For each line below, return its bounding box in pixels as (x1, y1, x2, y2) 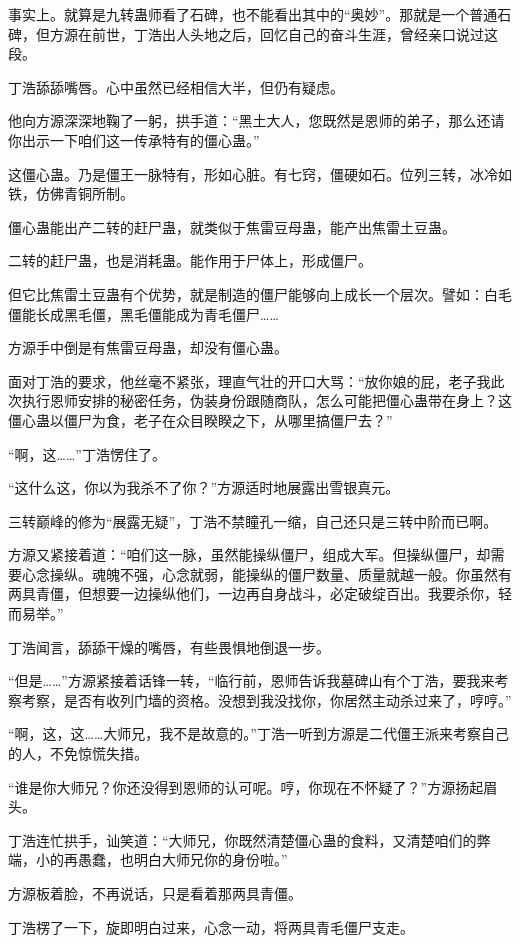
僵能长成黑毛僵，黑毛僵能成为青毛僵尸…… (8, 303, 279, 324)
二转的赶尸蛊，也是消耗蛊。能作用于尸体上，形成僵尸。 (8, 250, 372, 271)
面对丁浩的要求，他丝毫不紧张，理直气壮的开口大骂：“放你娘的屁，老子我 (8, 370, 491, 391)
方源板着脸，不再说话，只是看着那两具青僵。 (8, 883, 302, 903)
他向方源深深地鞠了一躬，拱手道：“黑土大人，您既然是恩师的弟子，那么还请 (8, 110, 505, 131)
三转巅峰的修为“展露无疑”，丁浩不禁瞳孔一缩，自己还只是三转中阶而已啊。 (8, 510, 498, 531)
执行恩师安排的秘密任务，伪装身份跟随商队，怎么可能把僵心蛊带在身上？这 (21, 390, 512, 411)
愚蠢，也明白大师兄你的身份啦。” (77, 849, 288, 870)
